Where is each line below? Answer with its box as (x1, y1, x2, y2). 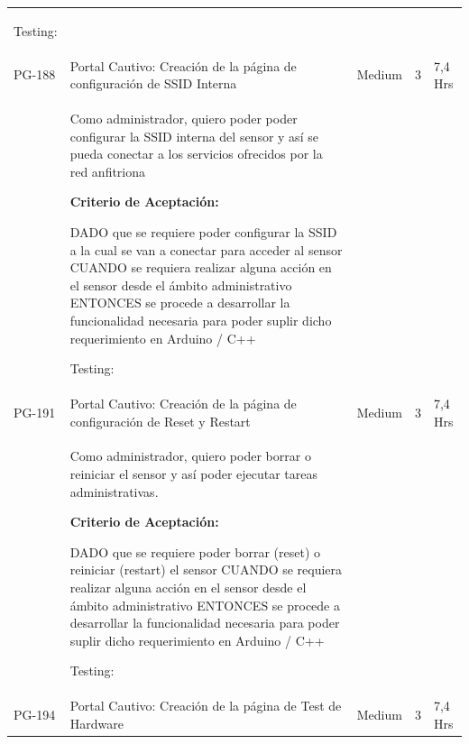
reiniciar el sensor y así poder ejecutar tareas (69, 464, 318, 483)
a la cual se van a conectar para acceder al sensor (69, 240, 343, 259)
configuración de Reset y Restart (69, 411, 251, 430)
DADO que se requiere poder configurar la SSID (69, 223, 337, 241)
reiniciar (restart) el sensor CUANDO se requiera (69, 560, 343, 579)
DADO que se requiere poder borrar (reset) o (69, 542, 321, 561)
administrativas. (69, 482, 159, 501)
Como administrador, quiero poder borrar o (69, 446, 311, 465)
